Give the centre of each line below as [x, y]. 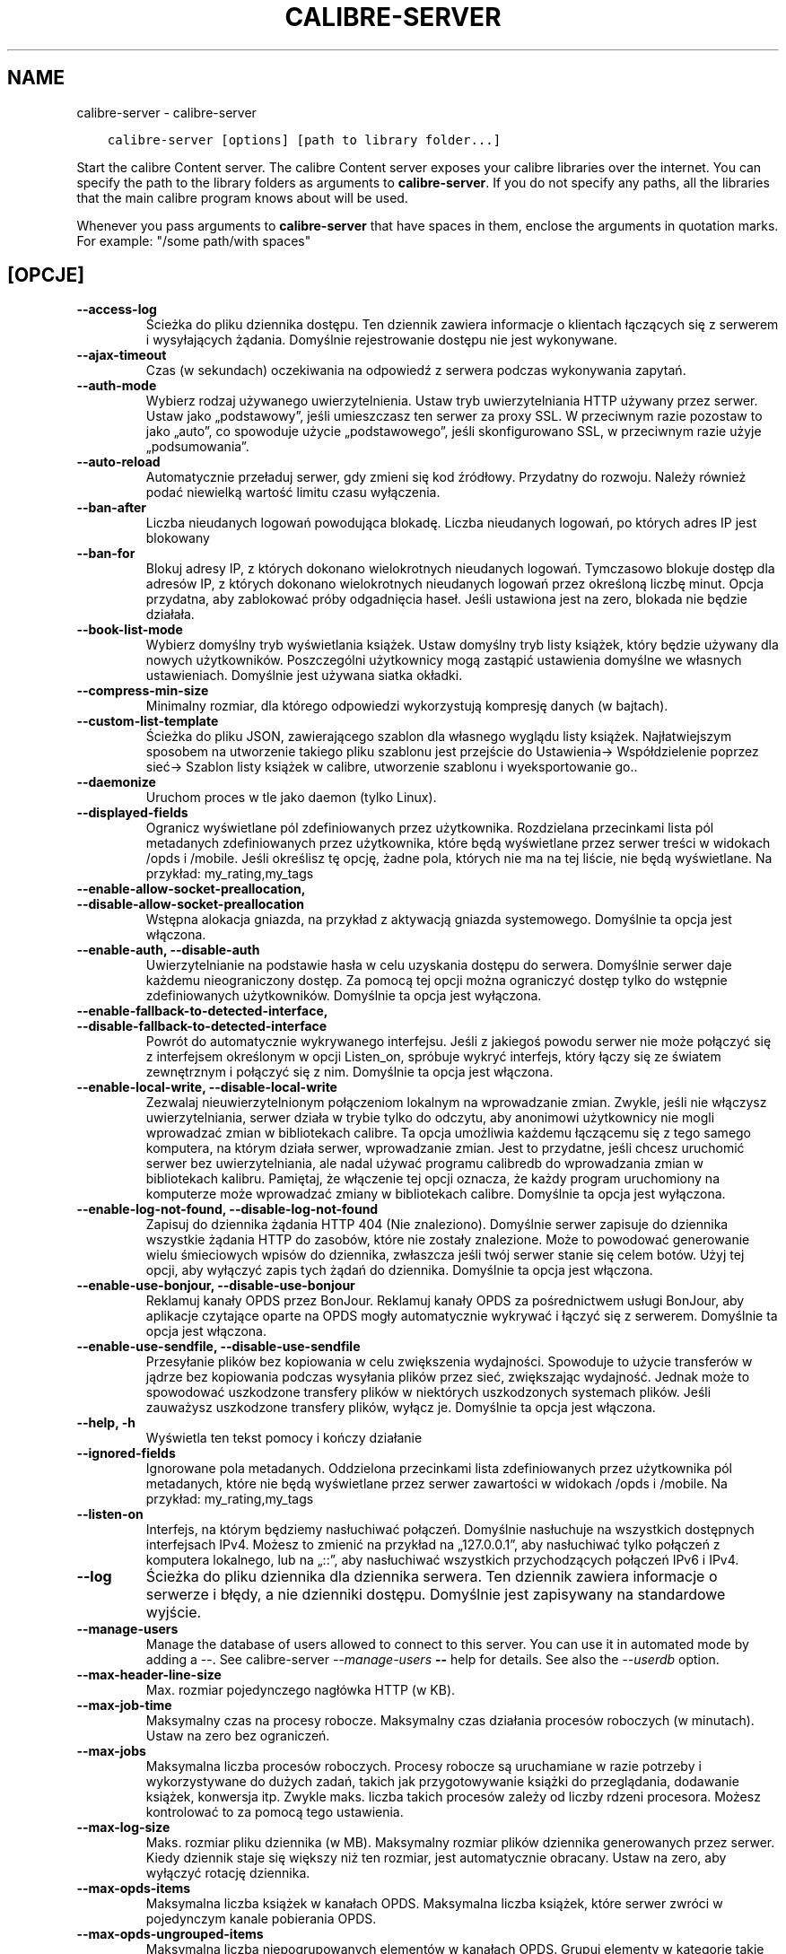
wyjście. [174, 1613]
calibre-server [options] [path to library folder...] [304, 140]
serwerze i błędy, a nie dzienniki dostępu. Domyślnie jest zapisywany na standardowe [436, 1595]
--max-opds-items [134, 1889]
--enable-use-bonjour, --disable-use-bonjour [216, 1286]
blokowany [178, 538]
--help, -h [106, 1423]
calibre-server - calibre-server [166, 112]
